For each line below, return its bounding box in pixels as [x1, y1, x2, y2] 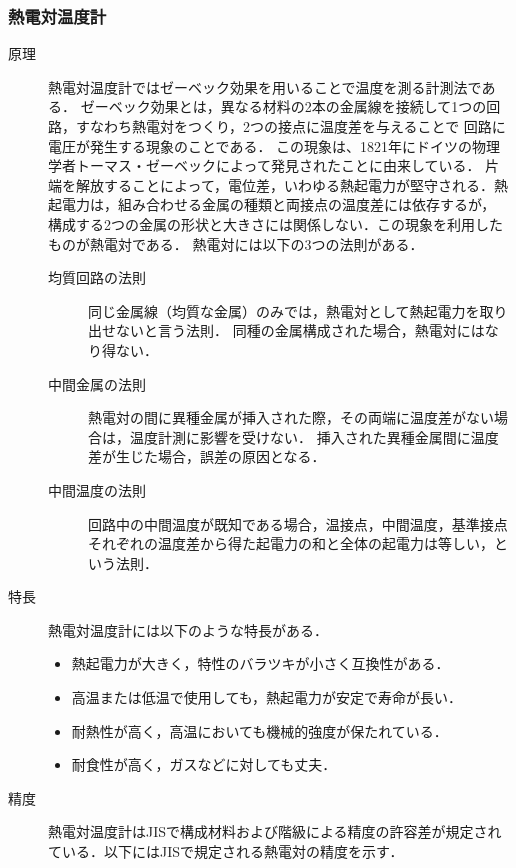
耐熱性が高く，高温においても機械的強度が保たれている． [71, 720, 448, 741]
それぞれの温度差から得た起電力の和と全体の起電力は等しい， [88, 533, 494, 554]
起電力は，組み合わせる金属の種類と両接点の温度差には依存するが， [48, 194, 496, 215]
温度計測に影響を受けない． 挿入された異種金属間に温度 [129, 426, 499, 447]
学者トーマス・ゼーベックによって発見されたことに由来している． [48, 155, 481, 176]
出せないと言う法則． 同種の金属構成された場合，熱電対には [88, 320, 485, 341]
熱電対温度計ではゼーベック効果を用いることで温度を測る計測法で [48, 76, 482, 97]
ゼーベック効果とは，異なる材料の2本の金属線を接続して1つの [80, 96, 487, 117]
